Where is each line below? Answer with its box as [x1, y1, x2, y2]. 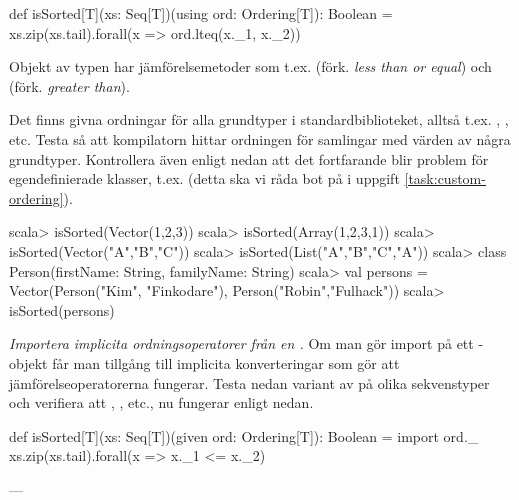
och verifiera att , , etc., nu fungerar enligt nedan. [9, 392, 314, 413]
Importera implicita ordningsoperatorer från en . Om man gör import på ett [9, 333, 474, 354]
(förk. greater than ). [9, 75, 130, 96]
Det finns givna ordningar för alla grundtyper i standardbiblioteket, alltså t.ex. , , [9, 109, 509, 130]
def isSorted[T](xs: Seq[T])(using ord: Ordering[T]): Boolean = [9, 3, 393, 23]
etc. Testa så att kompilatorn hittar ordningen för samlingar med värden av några [9, 128, 511, 149]
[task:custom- [404, 168, 486, 189]
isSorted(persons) [9, 299, 115, 320]
